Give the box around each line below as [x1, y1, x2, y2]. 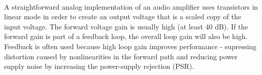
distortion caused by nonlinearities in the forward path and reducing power [4, 51, 238, 61]
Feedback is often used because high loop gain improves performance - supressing [4, 41, 257, 51]
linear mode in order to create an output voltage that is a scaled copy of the [4, 11, 241, 22]
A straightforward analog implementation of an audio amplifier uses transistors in [4, 1, 258, 12]
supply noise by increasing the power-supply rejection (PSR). [4, 61, 194, 71]
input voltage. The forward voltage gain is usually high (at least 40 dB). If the [4, 21, 248, 31]
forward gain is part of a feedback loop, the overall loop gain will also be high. [4, 31, 248, 42]
